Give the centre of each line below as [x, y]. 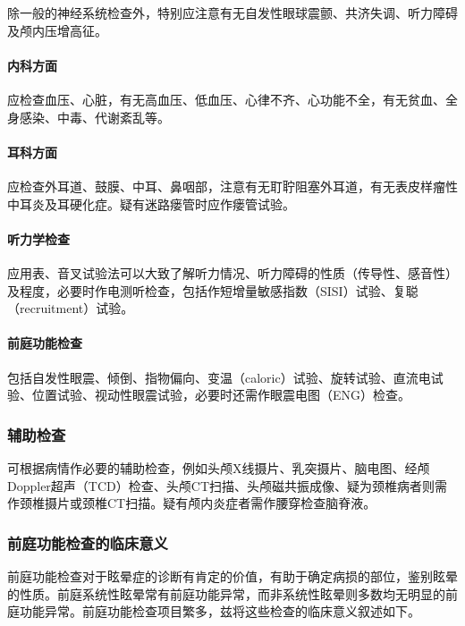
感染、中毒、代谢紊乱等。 [94, 117]
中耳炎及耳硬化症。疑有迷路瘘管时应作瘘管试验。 [151, 203]
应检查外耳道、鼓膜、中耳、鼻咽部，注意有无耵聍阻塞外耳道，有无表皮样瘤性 [232, 186]
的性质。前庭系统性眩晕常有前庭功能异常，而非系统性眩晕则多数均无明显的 [226, 593]
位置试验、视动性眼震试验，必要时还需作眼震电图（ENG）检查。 [221, 395]
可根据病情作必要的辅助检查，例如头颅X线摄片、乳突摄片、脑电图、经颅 [219, 467]
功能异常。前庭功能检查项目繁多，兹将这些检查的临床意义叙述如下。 [220, 611]
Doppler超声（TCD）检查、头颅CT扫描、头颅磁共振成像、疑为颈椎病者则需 [227, 485]
